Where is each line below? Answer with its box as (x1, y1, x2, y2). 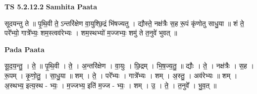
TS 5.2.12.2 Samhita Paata (4, 1, 98, 11)
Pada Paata (4, 44, 45, 54)
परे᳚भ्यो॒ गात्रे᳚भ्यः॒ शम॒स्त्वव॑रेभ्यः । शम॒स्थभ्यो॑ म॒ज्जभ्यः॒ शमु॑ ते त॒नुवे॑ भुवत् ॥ (4, 28, 177, 38)
